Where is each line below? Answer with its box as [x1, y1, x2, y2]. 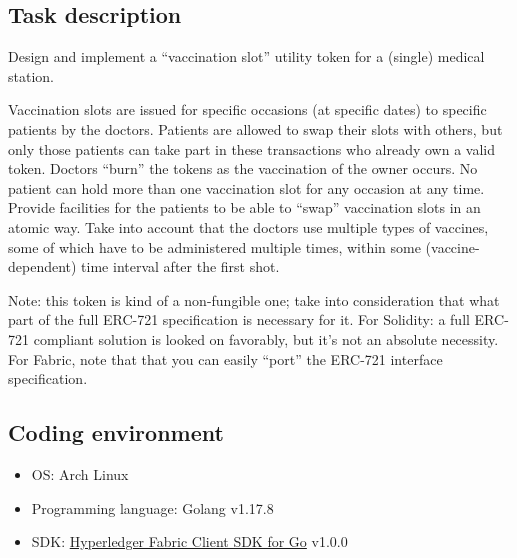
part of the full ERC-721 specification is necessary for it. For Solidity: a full [8, 309, 470, 330]
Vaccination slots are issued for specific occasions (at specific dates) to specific [8, 99, 487, 120]
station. [8, 65, 54, 86]
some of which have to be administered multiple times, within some [8, 236, 421, 257]
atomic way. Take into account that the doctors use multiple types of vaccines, [8, 216, 489, 237]
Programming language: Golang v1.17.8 [31, 497, 274, 518]
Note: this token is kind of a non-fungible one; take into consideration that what [8, 289, 500, 310]
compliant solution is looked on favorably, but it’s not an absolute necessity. [33, 328, 499, 349]
